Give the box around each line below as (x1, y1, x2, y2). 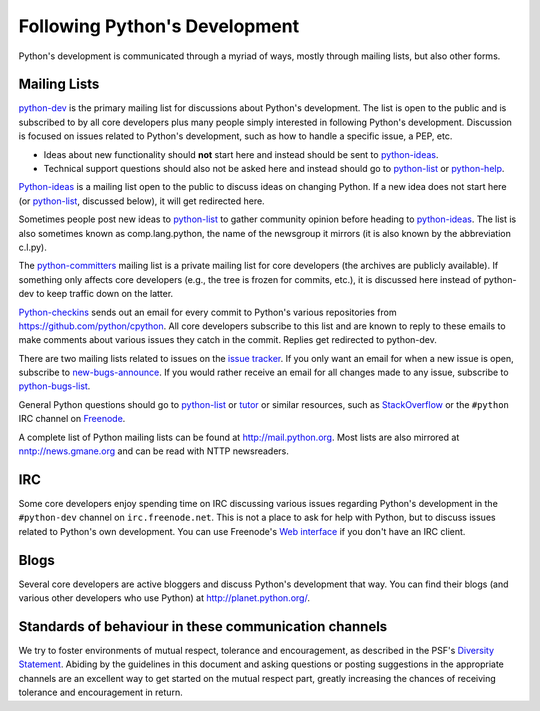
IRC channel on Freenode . (18, 413, 126, 425)
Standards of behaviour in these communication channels (18, 618, 388, 635)
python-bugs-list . (18, 380, 91, 392)
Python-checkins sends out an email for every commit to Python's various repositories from (18, 306, 397, 318)
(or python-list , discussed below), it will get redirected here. (18, 195, 265, 207)
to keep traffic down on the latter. (36, 288, 174, 300)
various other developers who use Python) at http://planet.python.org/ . (18, 592, 310, 604)
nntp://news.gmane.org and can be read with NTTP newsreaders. (18, 445, 290, 457)
